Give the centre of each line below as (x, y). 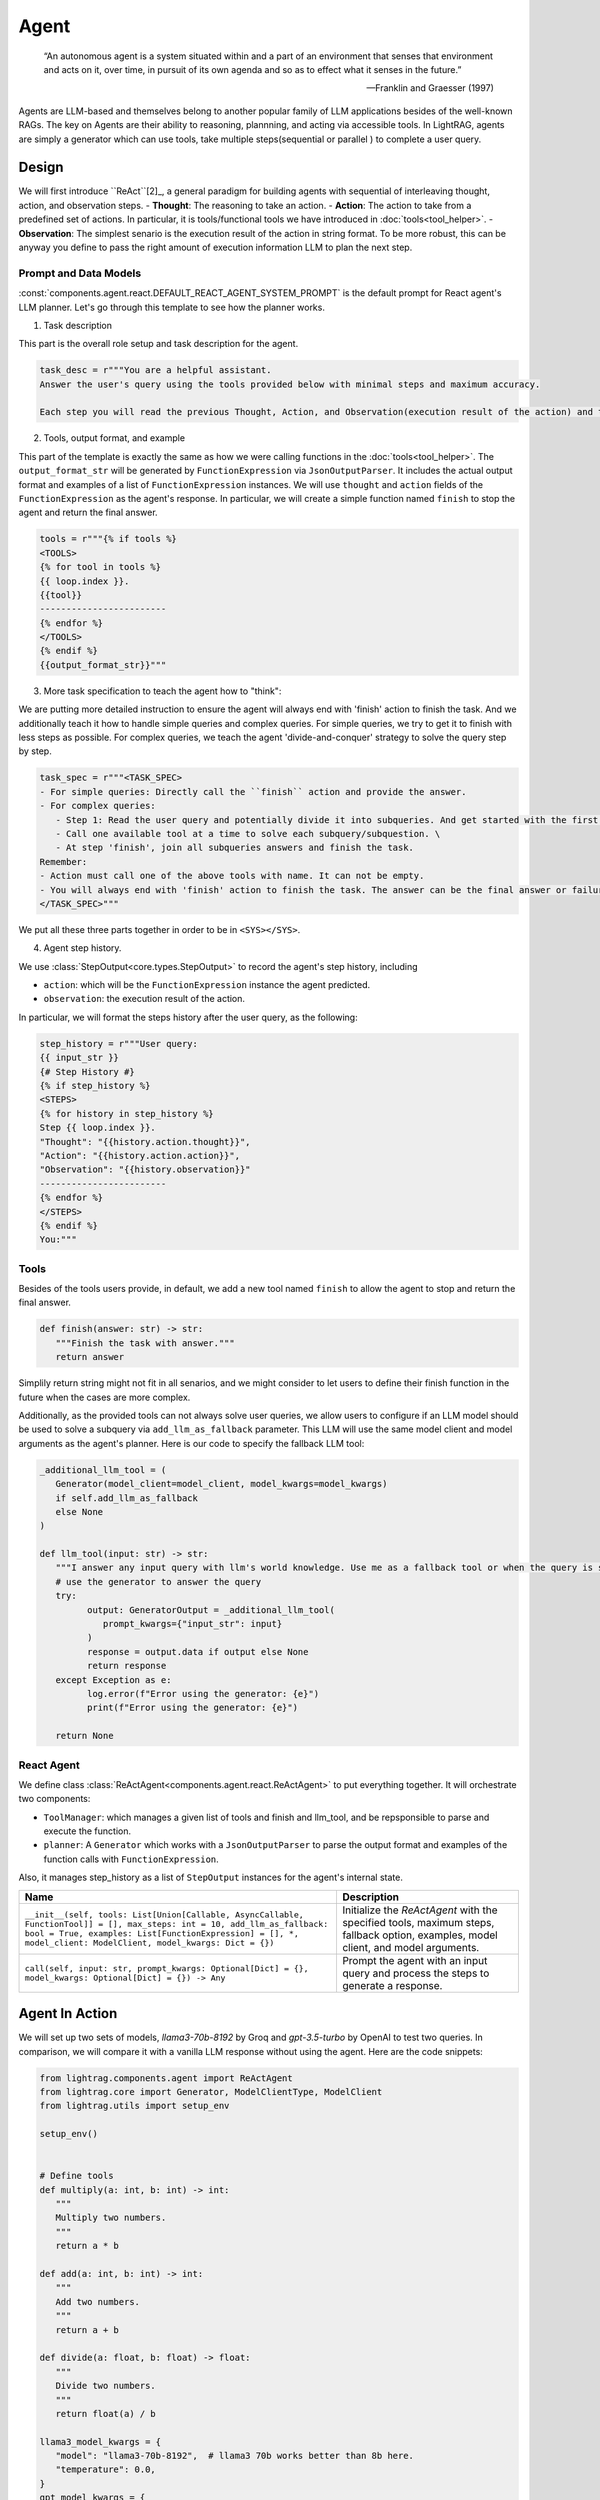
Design (41, 167)
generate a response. (392, 1985)
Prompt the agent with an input (414, 1960)
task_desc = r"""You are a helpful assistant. (155, 370)
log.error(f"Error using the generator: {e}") (203, 1693)
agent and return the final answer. (88, 512)
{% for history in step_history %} (126, 1113)
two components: (54, 1799)
